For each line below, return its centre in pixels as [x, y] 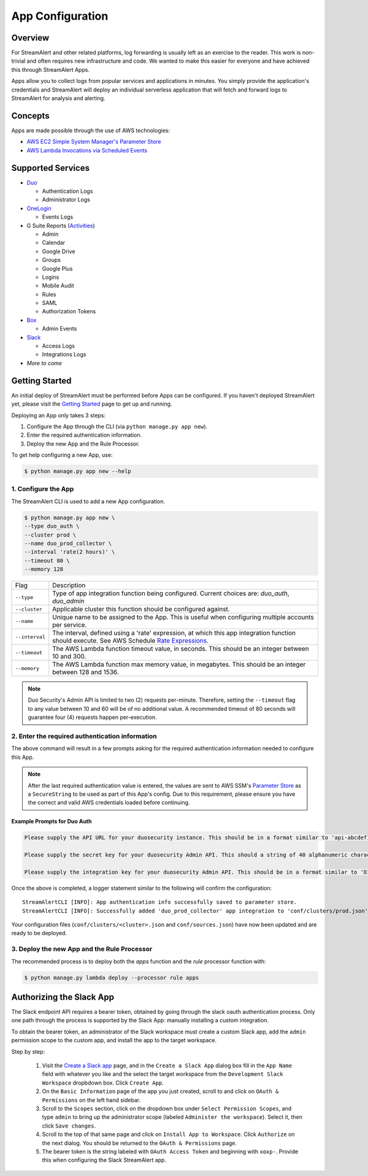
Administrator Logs [66, 200]
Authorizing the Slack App [63, 997]
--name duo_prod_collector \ [68, 543]
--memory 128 [44, 569]
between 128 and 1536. [86, 672]
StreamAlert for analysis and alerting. [58, 98]
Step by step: [28, 1051]
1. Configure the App [43, 489]
